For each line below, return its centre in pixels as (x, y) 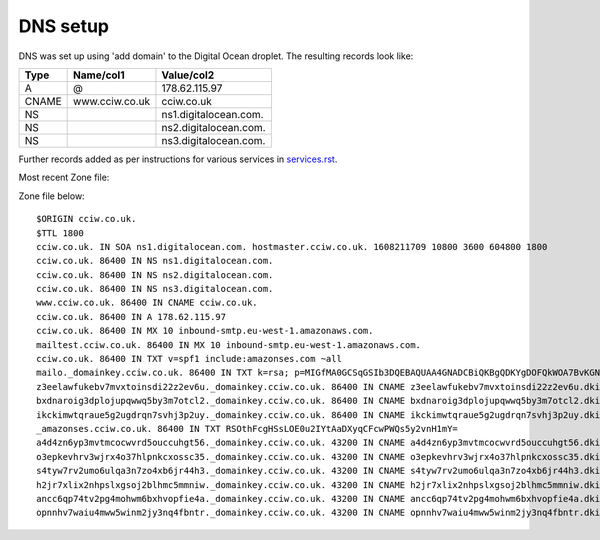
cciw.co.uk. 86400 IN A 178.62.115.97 (131, 316)
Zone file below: (51, 196)
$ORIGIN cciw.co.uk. (86, 219)
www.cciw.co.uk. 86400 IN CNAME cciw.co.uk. (147, 303)
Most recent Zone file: (64, 177)
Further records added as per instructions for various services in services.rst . (178, 159)
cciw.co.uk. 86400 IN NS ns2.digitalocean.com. (155, 274)
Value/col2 (188, 75)
